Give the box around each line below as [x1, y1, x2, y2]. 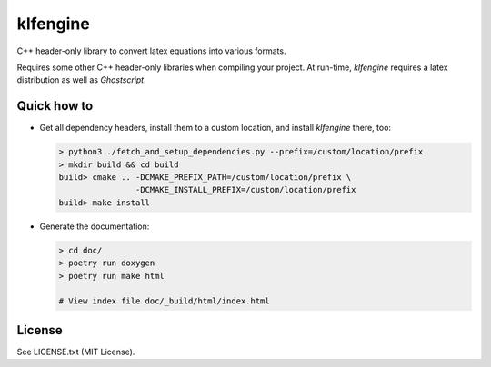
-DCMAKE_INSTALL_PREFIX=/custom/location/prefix [135, 184, 356, 195]
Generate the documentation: [39, 221, 150, 232]
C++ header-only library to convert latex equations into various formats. [16, 45, 286, 56]
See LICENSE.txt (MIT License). [16, 346, 135, 357]
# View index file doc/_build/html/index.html [58, 296, 270, 306]
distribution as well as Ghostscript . [16, 74, 147, 85]
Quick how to [16, 98, 94, 114]
